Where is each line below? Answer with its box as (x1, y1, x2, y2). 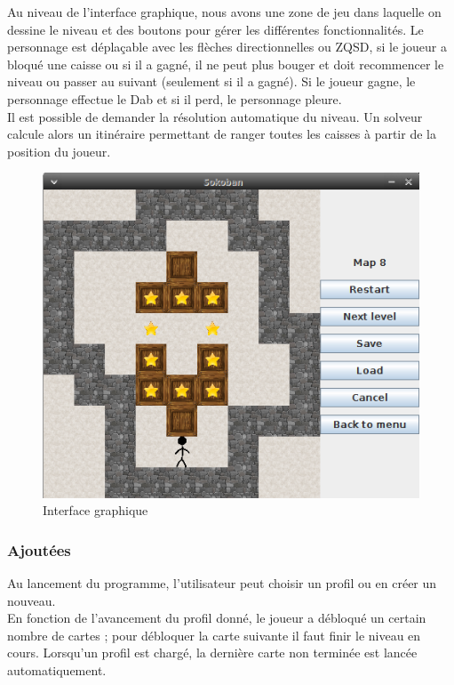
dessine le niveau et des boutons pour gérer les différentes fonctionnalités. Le (7, 20, 424, 38)
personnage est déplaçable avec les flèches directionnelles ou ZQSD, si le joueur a (7, 37, 447, 56)
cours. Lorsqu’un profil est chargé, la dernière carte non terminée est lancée (7, 643, 418, 662)
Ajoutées (7, 538, 71, 560)
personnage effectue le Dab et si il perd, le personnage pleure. (7, 89, 342, 108)
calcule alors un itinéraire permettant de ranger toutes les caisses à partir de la (7, 125, 436, 143)
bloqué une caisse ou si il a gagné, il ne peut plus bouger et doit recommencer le (7, 54, 444, 73)
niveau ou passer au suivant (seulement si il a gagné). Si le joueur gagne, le (7, 72, 416, 91)
